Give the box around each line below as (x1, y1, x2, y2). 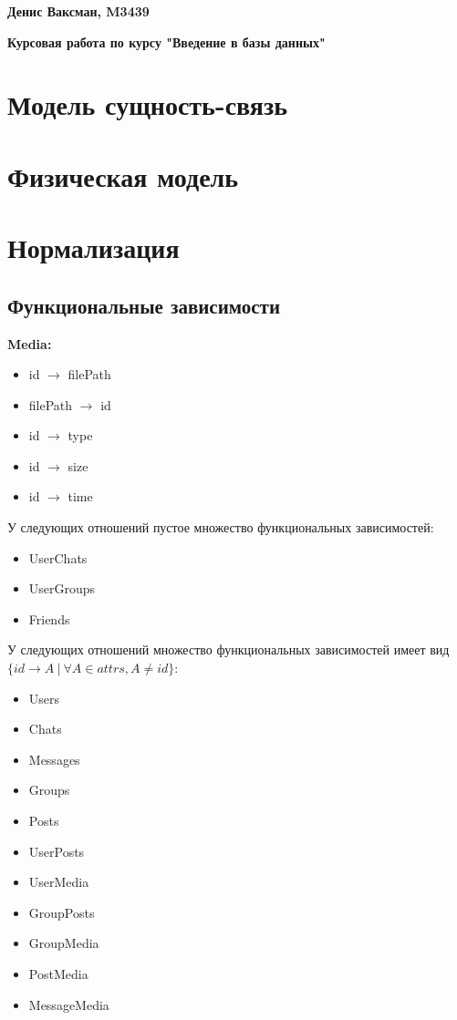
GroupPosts (28, 902, 95, 922)
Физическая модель (7, 157, 239, 194)
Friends (28, 609, 70, 628)
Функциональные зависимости (7, 291, 281, 319)
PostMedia (28, 963, 88, 983)
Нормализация (7, 229, 180, 266)
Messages (28, 749, 80, 768)
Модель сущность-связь (7, 86, 288, 123)
